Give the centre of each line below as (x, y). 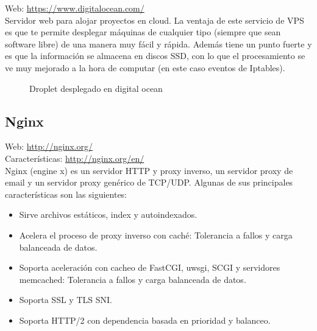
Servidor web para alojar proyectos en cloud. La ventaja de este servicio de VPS (155, 20)
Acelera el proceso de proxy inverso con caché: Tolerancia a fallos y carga (156, 235)
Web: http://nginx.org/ (49, 146)
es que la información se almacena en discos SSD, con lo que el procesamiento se (155, 56)
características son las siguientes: (66, 194)
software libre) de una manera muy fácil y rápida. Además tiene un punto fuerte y (158, 44)
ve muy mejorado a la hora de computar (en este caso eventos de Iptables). (145, 67)
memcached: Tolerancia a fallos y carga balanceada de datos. (133, 279)
